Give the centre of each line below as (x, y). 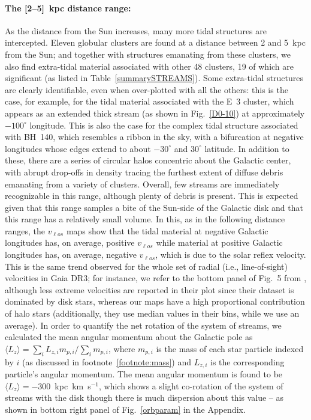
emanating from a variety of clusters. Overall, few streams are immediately (142, 184)
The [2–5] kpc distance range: (68, 8)
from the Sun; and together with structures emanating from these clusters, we (148, 54)
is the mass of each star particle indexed (230, 348)
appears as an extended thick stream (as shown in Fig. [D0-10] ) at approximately (155, 113)
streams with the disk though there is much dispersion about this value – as (144, 397)
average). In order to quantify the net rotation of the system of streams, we (143, 325)
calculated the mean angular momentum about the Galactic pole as (129, 337)
